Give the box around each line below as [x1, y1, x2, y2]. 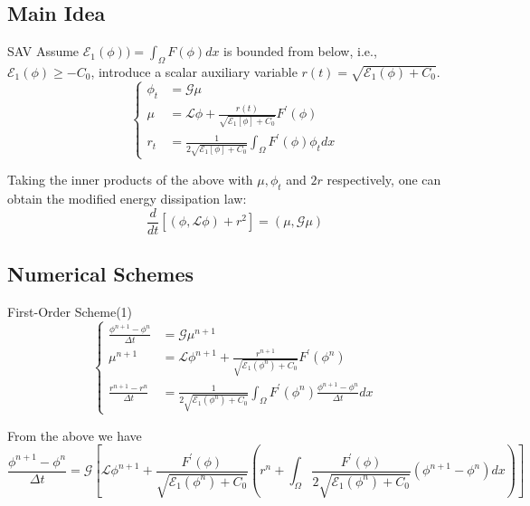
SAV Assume [7, 42, 80, 61]
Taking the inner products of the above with [7, 170, 253, 189]
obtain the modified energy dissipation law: [7, 189, 247, 208]
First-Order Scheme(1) [7, 302, 133, 321]
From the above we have [7, 425, 142, 444]
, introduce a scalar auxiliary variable [90, 62, 298, 81]
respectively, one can [327, 170, 441, 189]
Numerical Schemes [7, 260, 194, 288]
